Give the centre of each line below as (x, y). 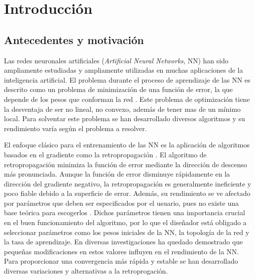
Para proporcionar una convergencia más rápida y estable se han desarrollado (121, 261)
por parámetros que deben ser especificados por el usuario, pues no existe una (121, 203)
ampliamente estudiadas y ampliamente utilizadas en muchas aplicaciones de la (124, 70)
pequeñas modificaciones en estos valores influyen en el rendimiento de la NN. (122, 251)
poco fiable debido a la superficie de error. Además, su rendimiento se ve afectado (127, 193)
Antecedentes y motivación (74, 39)
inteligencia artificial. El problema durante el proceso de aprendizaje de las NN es (127, 79)
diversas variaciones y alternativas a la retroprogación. (86, 271)
